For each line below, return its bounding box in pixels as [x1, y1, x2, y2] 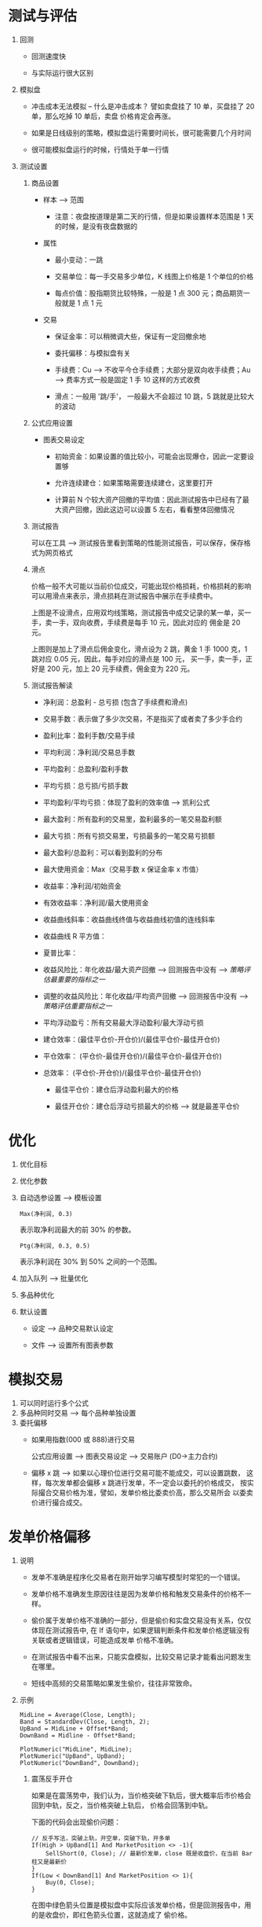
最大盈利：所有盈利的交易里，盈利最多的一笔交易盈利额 [42, 814, 222, 823]
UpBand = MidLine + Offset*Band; [19, 1724, 129, 1733]
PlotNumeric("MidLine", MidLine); [19, 1745, 133, 1753]
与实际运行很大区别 [31, 68, 94, 77]
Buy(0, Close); [45, 1878, 96, 1886]
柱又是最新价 [31, 1858, 67, 1866]
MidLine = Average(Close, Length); [19, 1711, 136, 1719]
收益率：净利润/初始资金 [42, 881, 122, 890]
